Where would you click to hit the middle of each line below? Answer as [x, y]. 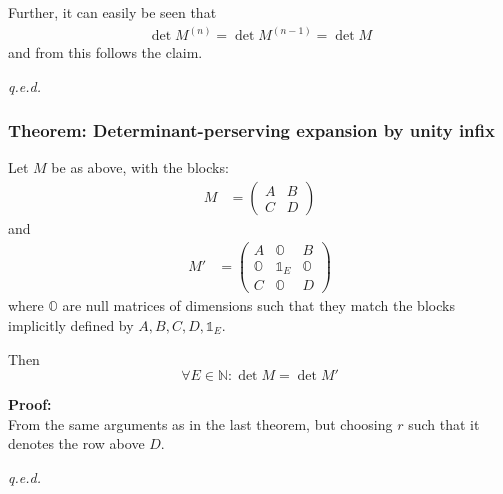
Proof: [30, 404]
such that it [444, 423]
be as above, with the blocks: [140, 167]
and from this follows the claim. [105, 52]
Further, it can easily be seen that [112, 12]
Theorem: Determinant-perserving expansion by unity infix [251, 130]
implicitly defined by [71, 324]
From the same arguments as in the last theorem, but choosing [200, 423]
